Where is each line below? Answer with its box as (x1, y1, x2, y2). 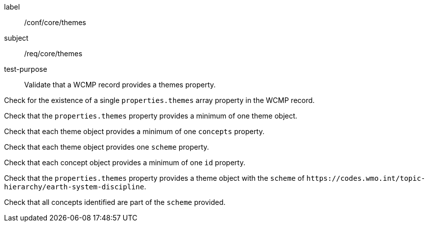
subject (4, 34, 29, 42)
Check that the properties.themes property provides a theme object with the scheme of (4, 174, 305, 182)
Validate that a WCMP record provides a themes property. (24, 80, 216, 89)
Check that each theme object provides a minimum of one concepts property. (4, 127, 265, 136)
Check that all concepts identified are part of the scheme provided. (4, 198, 226, 206)
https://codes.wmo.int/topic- (306, 174, 425, 182)
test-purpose (4, 65, 47, 73)
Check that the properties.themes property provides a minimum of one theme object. (4, 111, 298, 120)
